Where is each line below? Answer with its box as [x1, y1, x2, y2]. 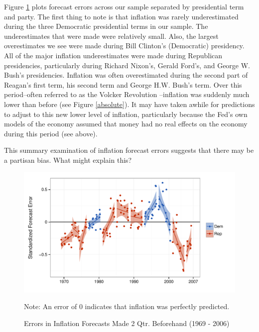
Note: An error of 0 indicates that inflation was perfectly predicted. [24, 301, 230, 312]
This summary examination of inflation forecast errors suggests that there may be [4, 145, 254, 155]
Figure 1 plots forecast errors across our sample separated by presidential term [4, 1, 244, 11]
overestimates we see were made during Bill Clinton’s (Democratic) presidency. [4, 40, 245, 51]
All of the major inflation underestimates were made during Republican [4, 50, 223, 60]
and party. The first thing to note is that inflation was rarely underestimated [4, 11, 239, 21]
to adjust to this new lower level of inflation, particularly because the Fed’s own [4, 109, 248, 119]
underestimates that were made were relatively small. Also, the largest [4, 30, 219, 41]
